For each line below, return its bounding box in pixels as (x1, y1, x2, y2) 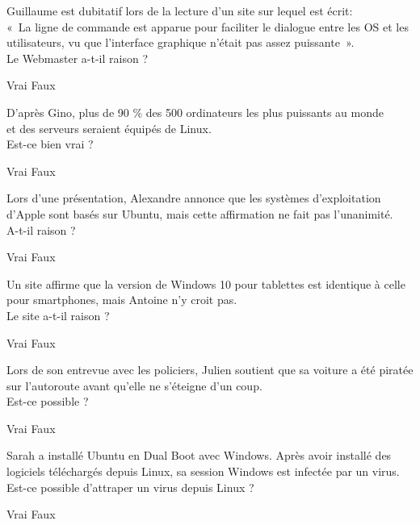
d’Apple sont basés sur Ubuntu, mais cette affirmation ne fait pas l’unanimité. (6, 205, 393, 222)
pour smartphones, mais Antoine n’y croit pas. (6, 291, 237, 308)
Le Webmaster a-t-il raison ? (6, 49, 149, 66)
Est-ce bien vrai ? (6, 135, 94, 152)
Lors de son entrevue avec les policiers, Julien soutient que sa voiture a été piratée (6, 361, 414, 378)
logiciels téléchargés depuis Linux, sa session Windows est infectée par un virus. (6, 463, 400, 480)
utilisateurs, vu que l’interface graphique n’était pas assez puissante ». (6, 34, 355, 51)
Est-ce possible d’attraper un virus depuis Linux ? (6, 478, 254, 495)
